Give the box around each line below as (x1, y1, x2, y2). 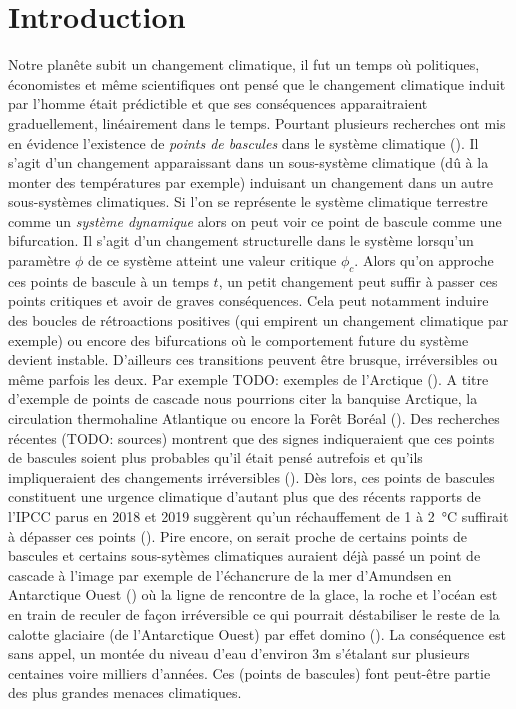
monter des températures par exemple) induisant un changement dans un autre (8, 171, 494, 192)
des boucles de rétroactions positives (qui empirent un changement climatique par (8, 310, 509, 331)
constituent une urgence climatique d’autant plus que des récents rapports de (8, 486, 481, 507)
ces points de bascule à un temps (8, 270, 209, 291)
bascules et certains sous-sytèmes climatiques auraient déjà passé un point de (8, 545, 481, 566)
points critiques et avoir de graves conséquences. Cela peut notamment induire (8, 290, 489, 311)
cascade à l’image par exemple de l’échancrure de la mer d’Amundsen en (8, 564, 452, 585)
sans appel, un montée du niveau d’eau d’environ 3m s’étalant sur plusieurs (8, 643, 470, 664)
